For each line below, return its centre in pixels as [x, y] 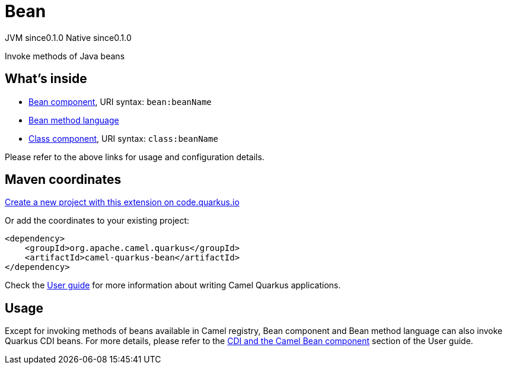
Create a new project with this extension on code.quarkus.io [122, 202]
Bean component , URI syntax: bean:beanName [120, 101]
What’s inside [46, 79]
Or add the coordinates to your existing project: [97, 221]
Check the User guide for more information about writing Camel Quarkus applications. [173, 285]
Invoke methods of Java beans [65, 56]
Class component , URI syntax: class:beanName [123, 138]
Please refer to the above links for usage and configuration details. [135, 157]
